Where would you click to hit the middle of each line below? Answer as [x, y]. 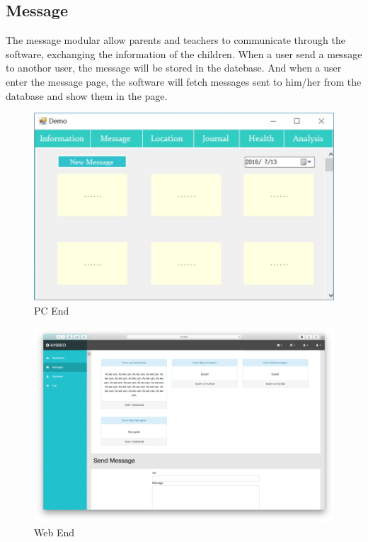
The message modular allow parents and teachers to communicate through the [176, 40]
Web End [54, 532]
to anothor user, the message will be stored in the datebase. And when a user [174, 68]
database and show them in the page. [87, 95]
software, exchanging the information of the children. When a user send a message [184, 53]
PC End [52, 310]
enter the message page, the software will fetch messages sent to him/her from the [184, 81]
